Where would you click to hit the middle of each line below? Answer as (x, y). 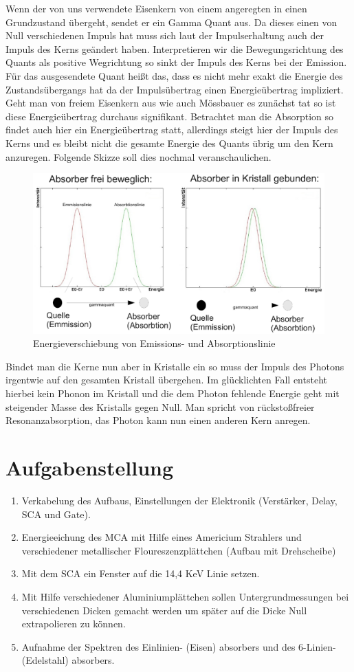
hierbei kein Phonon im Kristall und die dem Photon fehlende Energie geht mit (173, 393)
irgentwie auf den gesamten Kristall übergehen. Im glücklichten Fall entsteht (166, 380)
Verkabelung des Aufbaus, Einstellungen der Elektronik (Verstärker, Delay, (179, 500)
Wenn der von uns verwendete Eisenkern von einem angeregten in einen (156, 8)
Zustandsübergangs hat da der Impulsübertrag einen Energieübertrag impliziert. (175, 89)
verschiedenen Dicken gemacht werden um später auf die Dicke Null (164, 610)
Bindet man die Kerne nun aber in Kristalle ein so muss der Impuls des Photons (175, 366)
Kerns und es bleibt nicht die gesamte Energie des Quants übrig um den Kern (169, 143)
